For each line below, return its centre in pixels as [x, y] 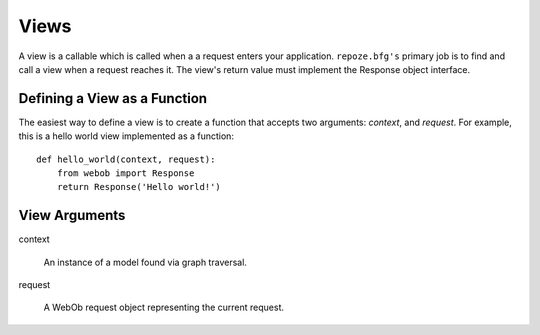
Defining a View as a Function [113, 98]
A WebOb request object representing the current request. [164, 307]
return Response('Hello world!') [139, 187]
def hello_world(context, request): [126, 159]
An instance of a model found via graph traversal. [145, 262]
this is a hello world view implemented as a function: [126, 136]
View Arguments [72, 215]
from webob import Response [125, 173]
